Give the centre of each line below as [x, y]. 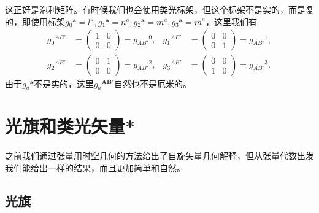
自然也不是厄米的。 [152, 84]
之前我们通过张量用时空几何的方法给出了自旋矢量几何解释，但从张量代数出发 [159, 155]
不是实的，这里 [63, 84]
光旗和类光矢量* [70, 126]
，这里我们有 [231, 21]
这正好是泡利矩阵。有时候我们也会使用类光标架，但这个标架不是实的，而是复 [159, 9]
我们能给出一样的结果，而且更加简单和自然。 [95, 167]
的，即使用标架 [35, 21]
